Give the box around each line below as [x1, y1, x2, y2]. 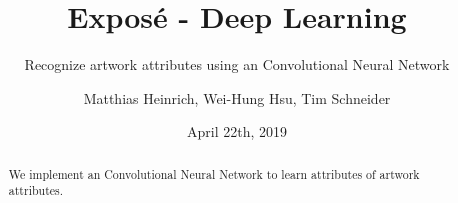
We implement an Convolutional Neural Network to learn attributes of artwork [8, 165, 420, 182]
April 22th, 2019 [186, 121, 287, 142]
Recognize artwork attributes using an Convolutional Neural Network [24, 54, 450, 75]
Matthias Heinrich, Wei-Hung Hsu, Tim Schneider [83, 87, 391, 108]
